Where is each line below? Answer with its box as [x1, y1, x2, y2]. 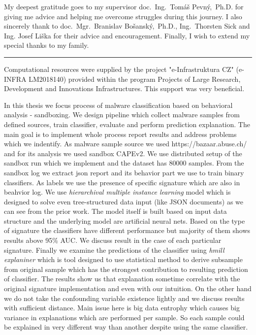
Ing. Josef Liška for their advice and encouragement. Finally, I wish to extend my [4, 30, 250, 40]
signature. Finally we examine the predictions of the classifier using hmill [4, 244, 224, 255]
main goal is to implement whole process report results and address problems [4, 129, 237, 139]
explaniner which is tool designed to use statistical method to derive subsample [4, 254, 243, 265]
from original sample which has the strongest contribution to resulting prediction [4, 264, 248, 274]
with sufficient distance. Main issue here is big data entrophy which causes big [4, 302, 240, 313]
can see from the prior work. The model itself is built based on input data [4, 206, 227, 216]
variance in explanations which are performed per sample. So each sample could [4, 312, 245, 322]
